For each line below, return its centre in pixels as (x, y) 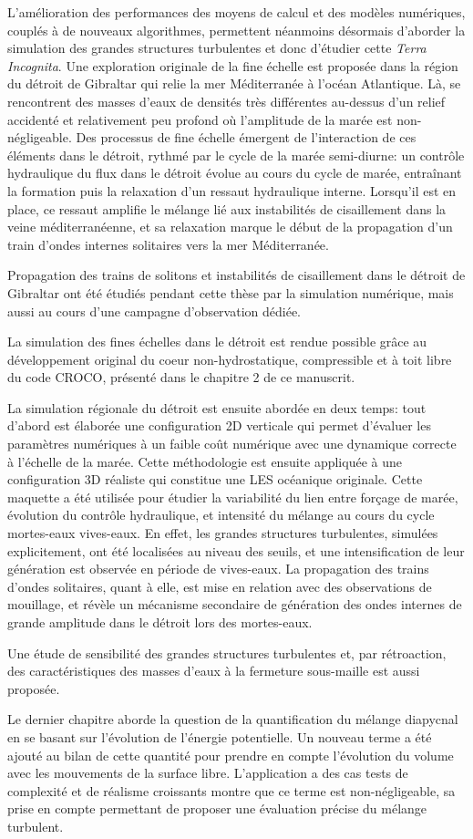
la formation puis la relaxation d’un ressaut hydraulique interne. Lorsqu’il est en (232, 190)
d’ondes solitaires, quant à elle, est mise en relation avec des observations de (220, 586)
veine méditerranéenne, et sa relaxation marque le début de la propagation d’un (230, 227)
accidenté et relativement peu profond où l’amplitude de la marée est (200, 119)
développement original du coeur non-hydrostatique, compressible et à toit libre (230, 359)
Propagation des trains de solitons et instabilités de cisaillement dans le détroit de (236, 275)
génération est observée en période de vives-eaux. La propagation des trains (218, 569)
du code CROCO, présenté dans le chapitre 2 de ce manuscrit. (181, 377)
